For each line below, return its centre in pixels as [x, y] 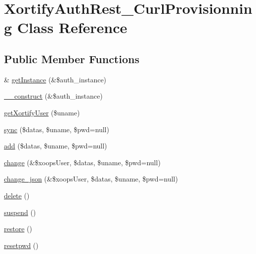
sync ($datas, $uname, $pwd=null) [57, 129]
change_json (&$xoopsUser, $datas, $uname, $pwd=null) [91, 179]
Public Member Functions [72, 58]
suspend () [20, 212]
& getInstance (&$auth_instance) [55, 79]
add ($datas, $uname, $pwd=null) [56, 146]
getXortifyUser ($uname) [42, 112]
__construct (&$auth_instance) [53, 96]
